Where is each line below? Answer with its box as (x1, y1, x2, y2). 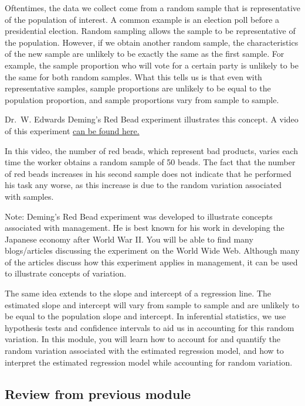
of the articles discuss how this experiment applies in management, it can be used (5, 255, 298, 268)
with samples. (5, 190, 54, 202)
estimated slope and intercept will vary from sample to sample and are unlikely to (5, 298, 300, 311)
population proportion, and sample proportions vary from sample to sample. (5, 93, 279, 105)
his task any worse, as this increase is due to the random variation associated (5, 179, 282, 191)
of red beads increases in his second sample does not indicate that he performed (5, 167, 292, 179)
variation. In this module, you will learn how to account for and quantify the (5, 333, 281, 345)
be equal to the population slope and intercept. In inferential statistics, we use (5, 310, 286, 322)
